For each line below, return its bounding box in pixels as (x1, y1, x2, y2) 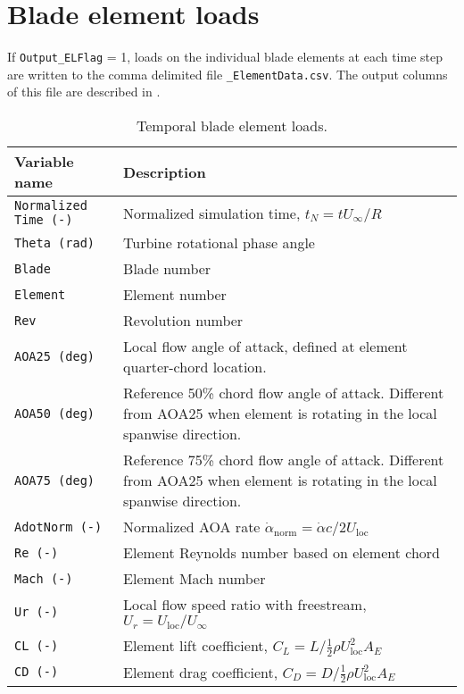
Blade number (123, 258, 211, 280)
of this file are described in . (7, 82, 161, 101)
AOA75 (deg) (14, 472, 95, 488)
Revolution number (123, 310, 244, 331)
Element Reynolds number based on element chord (123, 542, 440, 564)
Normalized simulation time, (123, 202, 301, 223)
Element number (123, 284, 227, 305)
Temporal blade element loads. (137, 115, 327, 137)
